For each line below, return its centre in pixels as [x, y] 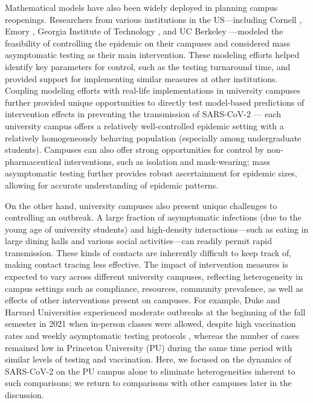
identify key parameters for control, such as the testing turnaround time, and [148, 66]
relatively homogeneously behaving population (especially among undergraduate [153, 137]
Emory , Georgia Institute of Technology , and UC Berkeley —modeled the [144, 31]
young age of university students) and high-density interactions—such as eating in [157, 229]
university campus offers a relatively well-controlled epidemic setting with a [144, 125]
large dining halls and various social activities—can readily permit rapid [138, 241]
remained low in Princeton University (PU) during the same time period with [149, 347]
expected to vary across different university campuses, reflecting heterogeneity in [154, 276]
